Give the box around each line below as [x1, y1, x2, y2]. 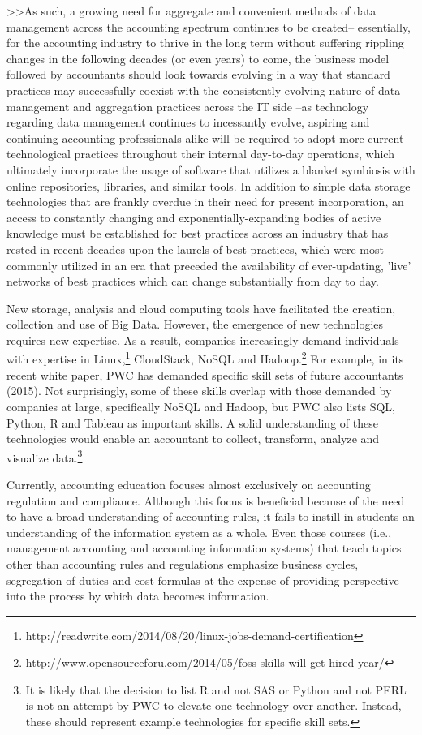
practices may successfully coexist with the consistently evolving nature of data [6, 81, 401, 98]
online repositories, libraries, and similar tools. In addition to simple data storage [6, 177, 411, 194]
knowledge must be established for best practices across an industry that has [6, 225, 389, 242]
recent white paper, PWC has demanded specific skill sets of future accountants [6, 366, 403, 383]
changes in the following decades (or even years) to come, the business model [6, 49, 390, 67]
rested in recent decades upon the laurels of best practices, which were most [6, 240, 384, 257]
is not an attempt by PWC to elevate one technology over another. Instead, [25, 697, 402, 714]
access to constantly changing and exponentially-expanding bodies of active [6, 208, 381, 226]
